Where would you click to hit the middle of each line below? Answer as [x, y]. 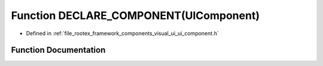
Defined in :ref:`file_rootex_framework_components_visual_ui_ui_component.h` [122, 33]
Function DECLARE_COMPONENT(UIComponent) [135, 15]
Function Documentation [58, 50]
